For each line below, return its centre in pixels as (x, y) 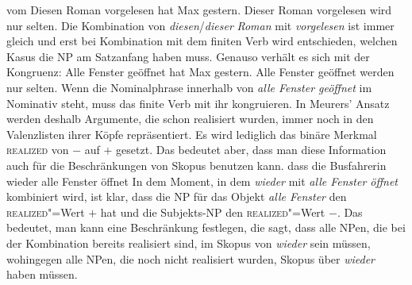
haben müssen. (42, 274)
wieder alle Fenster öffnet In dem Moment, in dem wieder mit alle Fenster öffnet (202, 181)
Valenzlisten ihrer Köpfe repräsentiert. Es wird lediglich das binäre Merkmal (192, 134)
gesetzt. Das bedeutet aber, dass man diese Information (251, 150)
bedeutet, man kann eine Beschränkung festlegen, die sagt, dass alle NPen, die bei (206, 227)
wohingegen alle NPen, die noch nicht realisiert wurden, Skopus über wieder (191, 258)
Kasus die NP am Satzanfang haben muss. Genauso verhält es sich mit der (188, 56)
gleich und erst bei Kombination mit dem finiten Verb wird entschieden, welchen (202, 41)
